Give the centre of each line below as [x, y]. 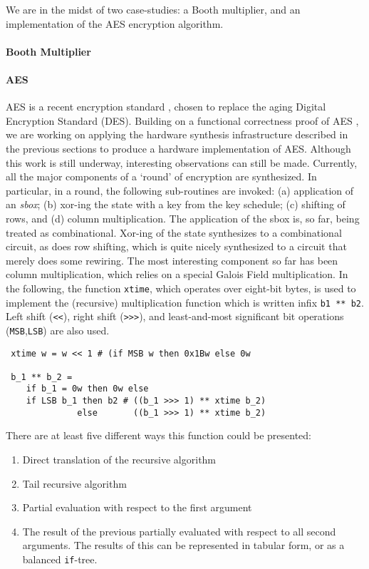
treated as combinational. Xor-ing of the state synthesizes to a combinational [174, 232]
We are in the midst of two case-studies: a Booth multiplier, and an [153, 9]
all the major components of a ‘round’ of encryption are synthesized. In [161, 176]
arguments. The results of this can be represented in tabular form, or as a [183, 545]
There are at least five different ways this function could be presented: [158, 435]
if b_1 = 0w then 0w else [87, 389]
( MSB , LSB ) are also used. [58, 330]
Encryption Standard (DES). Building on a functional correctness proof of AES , [182, 120]
